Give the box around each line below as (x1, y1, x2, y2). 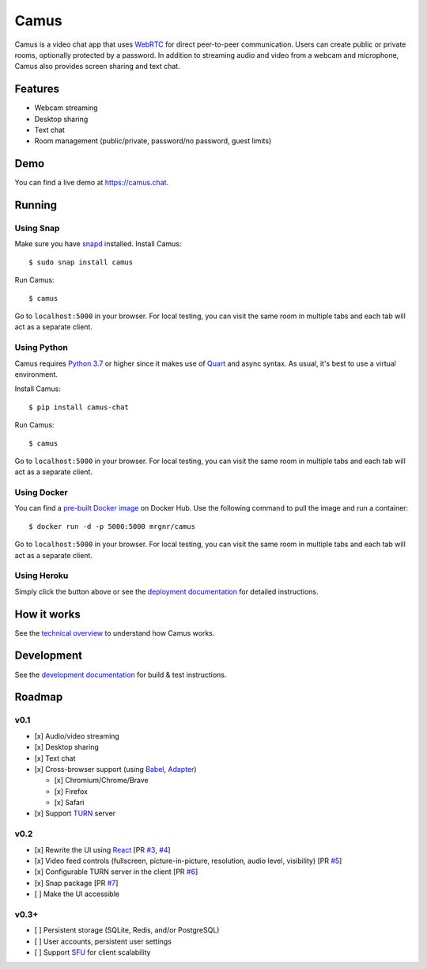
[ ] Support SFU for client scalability (34, 948, 151, 957)
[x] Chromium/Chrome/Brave (54, 776, 149, 785)
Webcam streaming (34, 103, 98, 112)
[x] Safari (54, 798, 85, 807)
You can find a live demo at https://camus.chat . (14, 178, 169, 188)
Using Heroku (14, 570, 69, 581)
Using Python (14, 342, 69, 353)
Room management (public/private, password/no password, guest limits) (34, 136, 272, 146)
